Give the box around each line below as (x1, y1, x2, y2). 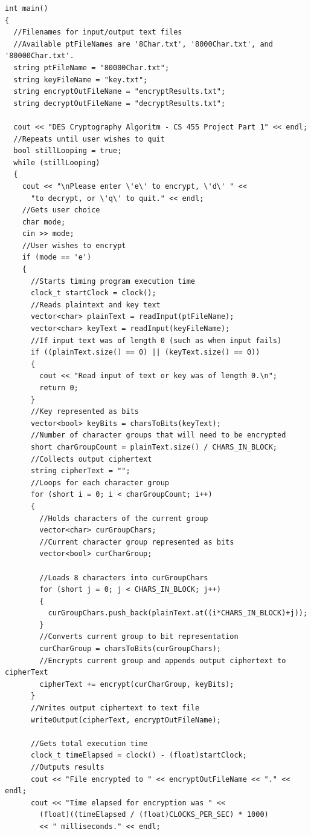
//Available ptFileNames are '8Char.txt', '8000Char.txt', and (13, 39, 273, 48)
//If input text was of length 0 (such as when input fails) (30, 336, 282, 345)
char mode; (22, 217, 66, 226)
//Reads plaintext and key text (30, 300, 161, 309)
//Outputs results (30, 763, 104, 771)
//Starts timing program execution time (30, 277, 195, 286)
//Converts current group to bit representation (39, 632, 239, 641)
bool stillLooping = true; (13, 146, 122, 156)
